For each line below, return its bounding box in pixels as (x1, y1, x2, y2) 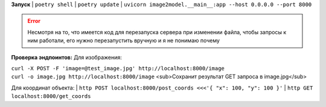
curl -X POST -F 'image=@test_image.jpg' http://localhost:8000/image (11, 65, 225, 72)
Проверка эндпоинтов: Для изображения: (11, 53, 122, 61)
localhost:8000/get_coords (11, 93, 91, 100)
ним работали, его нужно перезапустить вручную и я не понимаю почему (27, 37, 220, 44)
